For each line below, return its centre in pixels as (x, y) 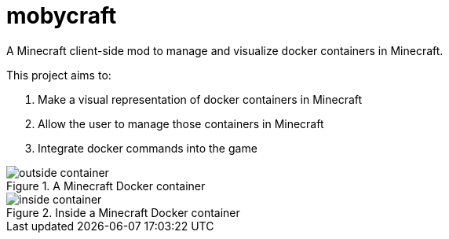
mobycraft (62, 16)
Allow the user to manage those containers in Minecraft (181, 123)
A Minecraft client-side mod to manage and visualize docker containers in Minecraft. (225, 50)
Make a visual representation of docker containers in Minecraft (200, 99)
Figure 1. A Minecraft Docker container (106, 186)
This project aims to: (59, 75)
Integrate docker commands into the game (148, 148)
